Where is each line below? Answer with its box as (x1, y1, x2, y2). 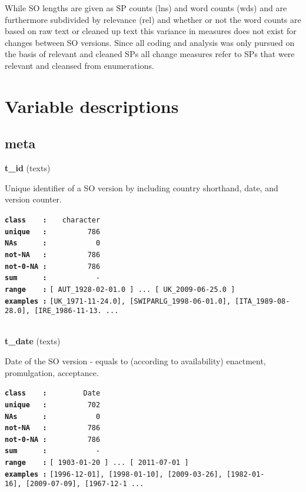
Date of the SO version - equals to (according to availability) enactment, (5, 355, 266, 367)
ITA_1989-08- (239, 297, 290, 305)
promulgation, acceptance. (5, 366, 99, 378)
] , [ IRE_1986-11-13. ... (21, 307, 119, 315)
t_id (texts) (5, 162, 51, 174)
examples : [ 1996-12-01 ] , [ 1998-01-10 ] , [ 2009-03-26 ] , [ (5, 470, 231, 478)
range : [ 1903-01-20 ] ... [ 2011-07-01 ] (5, 458, 189, 467)
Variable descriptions (5, 94, 179, 118)
